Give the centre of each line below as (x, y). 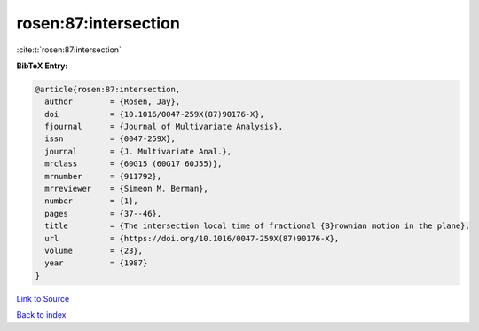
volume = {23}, (94, 251)
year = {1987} (96, 263)
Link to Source (43, 298)
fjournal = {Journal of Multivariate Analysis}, (164, 127)
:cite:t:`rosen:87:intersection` (69, 50)
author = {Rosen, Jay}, (113, 102)
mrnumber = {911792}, (103, 176)
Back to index (41, 315)
